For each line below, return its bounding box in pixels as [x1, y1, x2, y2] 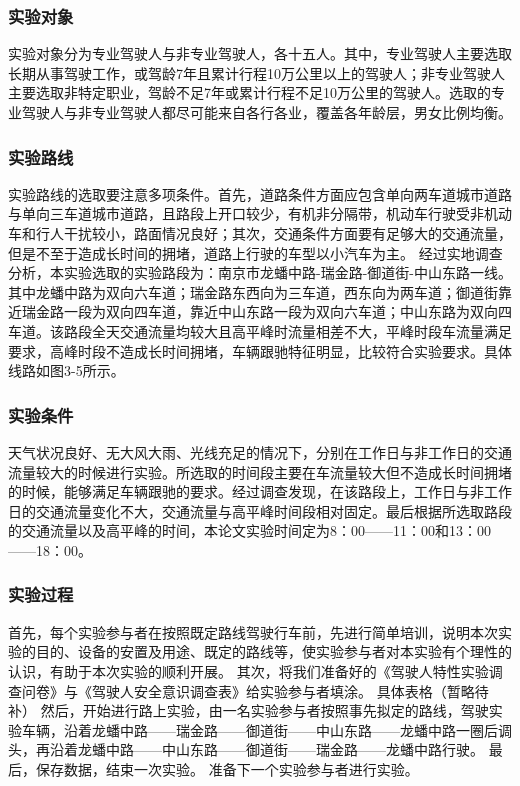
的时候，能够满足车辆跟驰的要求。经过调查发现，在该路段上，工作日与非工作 [8, 481, 512, 502]
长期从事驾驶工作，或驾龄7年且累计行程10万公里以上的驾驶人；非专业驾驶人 [8, 62, 505, 83]
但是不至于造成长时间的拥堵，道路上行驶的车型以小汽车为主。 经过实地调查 [8, 242, 503, 263]
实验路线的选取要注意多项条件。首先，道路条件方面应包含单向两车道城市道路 [8, 183, 512, 204]
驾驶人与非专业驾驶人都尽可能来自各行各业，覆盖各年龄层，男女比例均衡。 [21, 102, 512, 122]
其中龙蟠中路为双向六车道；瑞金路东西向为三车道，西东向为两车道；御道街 [8, 281, 498, 302]
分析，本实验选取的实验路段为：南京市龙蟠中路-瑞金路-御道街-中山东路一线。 [8, 262, 512, 283]
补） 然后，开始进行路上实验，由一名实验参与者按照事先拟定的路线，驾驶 [8, 700, 489, 721]
